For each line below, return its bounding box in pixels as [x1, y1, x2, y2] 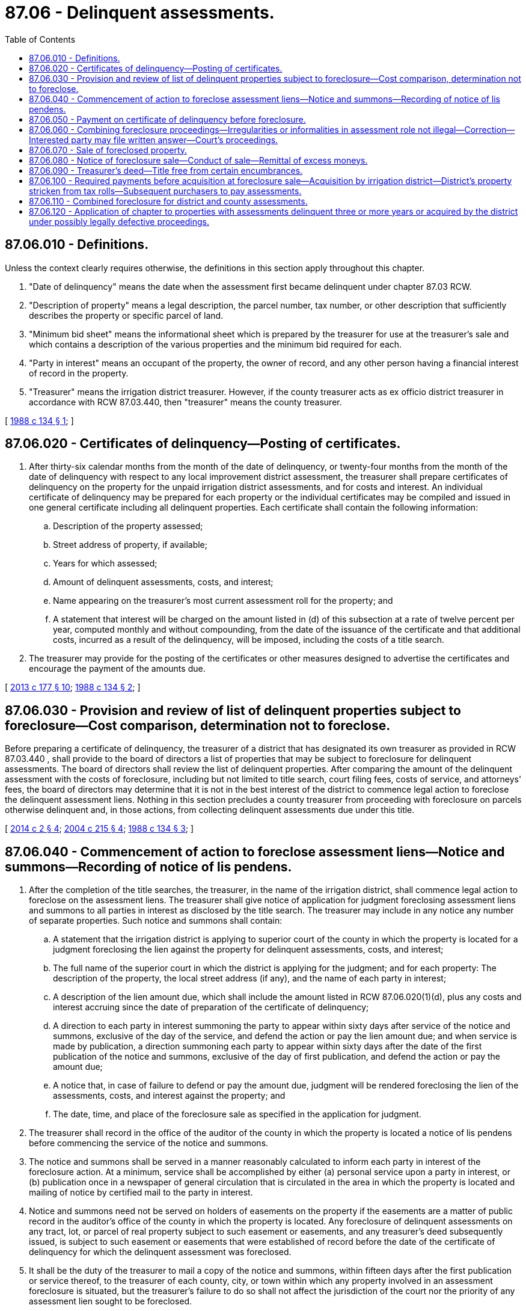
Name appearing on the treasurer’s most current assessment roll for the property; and [53, 595, 393, 606]
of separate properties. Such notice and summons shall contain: [29, 915, 283, 926]
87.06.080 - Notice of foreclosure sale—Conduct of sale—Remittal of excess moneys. [29, 155, 368, 165]
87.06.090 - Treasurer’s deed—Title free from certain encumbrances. [29, 165, 303, 176]
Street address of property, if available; [53, 539, 208, 550]
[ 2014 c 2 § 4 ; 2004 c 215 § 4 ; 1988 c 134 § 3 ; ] [5, 823, 194, 834]
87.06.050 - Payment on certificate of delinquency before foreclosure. [29, 114, 306, 124]
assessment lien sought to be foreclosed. [29, 1296, 192, 1307]
